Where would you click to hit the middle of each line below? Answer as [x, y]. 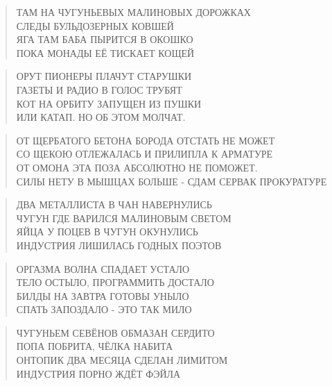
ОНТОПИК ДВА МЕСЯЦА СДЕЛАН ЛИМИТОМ [122, 360]
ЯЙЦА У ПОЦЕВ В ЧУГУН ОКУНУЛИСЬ [107, 232]
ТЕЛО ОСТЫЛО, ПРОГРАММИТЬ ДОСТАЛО [115, 282]
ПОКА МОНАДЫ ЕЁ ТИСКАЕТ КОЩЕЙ [105, 52]
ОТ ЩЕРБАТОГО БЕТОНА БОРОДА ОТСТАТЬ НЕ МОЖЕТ [146, 140]
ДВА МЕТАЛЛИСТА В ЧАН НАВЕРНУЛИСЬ [114, 204]
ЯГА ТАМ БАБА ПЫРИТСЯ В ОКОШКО [105, 39]
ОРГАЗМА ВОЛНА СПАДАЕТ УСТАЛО [103, 268]
